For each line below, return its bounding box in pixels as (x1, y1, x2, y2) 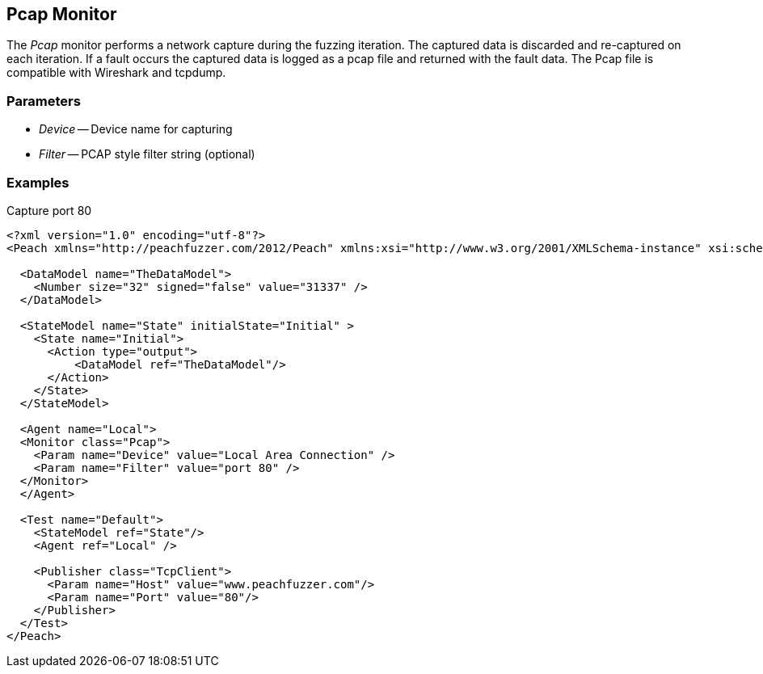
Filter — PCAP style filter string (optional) (39, 147, 255, 162)
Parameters (6, 92, 81, 109)
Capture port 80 (6, 203, 92, 217)
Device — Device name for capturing (39, 122, 233, 137)
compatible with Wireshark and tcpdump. (6, 65, 226, 80)
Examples (6, 174, 70, 191)
